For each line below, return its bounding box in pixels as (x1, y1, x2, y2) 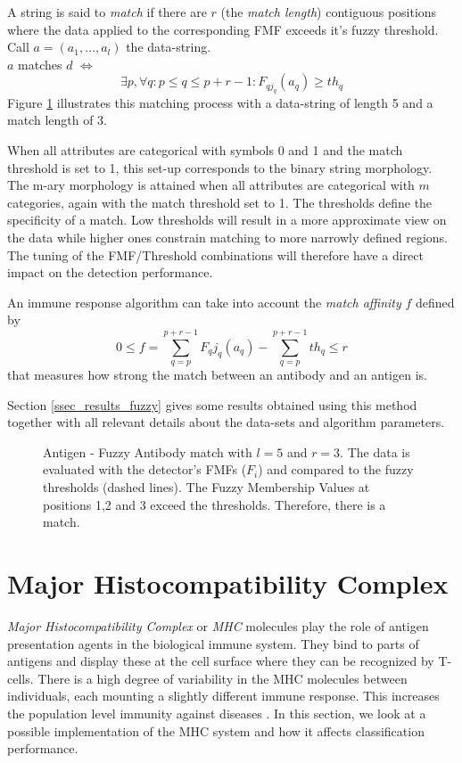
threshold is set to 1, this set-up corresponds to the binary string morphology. (7, 158, 433, 176)
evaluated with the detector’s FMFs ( (43, 460, 247, 479)
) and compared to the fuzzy (258, 460, 414, 479)
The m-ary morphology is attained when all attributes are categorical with (7, 176, 415, 194)
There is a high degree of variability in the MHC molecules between (37, 669, 408, 687)
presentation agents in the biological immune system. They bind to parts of (7, 634, 419, 652)
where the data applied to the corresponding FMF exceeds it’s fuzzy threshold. (7, 20, 439, 38)
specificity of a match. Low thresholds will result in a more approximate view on (7, 210, 447, 229)
